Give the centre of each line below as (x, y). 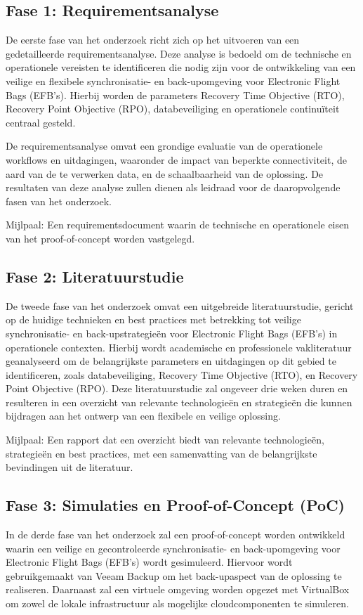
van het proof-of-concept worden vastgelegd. (100, 238)
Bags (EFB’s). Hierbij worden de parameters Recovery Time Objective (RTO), (175, 95)
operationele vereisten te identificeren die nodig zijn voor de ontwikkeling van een (181, 67)
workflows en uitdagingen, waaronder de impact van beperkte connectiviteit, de (176, 159)
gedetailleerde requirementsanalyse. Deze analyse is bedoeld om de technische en (179, 53)
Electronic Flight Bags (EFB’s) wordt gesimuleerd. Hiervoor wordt (149, 562)
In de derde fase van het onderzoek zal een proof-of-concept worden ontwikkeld (176, 535)
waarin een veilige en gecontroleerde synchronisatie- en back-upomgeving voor (173, 548)
